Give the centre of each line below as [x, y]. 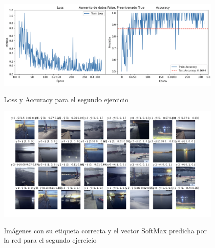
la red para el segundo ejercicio [50, 240]
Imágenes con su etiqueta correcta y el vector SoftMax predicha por [105, 230]
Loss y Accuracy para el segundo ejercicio [66, 99]
